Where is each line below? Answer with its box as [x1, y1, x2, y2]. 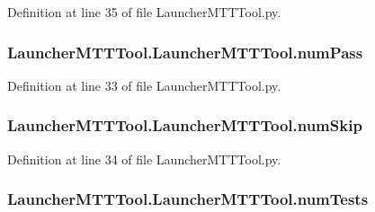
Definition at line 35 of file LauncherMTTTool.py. [7, 3, 281, 21]
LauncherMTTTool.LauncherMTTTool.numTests [7, 188, 369, 210]
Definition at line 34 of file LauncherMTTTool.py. [7, 149, 281, 168]
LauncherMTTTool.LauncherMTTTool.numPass [7, 40, 363, 63]
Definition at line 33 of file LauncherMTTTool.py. [7, 75, 281, 94]
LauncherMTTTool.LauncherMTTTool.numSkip [7, 114, 362, 137]
